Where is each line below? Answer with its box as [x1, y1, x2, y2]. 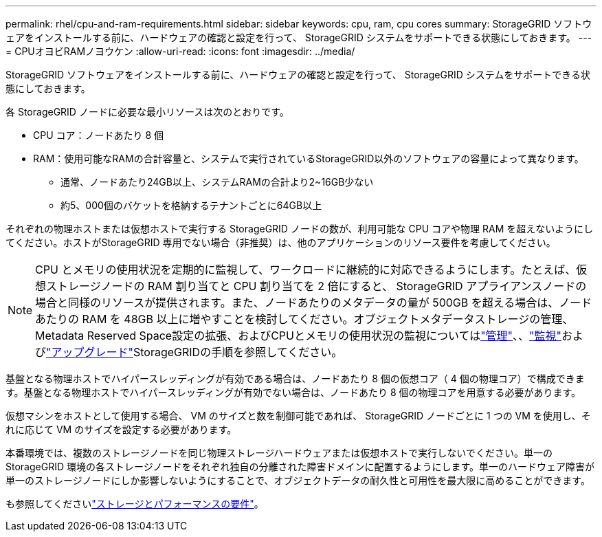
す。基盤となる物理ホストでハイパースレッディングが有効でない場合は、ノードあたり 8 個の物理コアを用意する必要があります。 [5, 386, 581, 398]
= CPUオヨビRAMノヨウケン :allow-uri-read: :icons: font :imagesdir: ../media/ [5, 45, 355, 57]
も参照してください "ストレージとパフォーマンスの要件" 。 [5, 498, 264, 509]
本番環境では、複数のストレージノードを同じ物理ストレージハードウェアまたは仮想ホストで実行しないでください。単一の [5, 447, 553, 459]
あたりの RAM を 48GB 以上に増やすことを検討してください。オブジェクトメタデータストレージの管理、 [35, 312, 574, 326]
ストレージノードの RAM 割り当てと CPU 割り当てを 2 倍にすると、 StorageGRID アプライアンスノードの [46, 279, 587, 293]
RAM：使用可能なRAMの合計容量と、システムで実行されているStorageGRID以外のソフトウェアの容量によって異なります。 [33, 153, 584, 164]
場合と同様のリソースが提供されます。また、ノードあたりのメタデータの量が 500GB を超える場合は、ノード [35, 296, 592, 309]
